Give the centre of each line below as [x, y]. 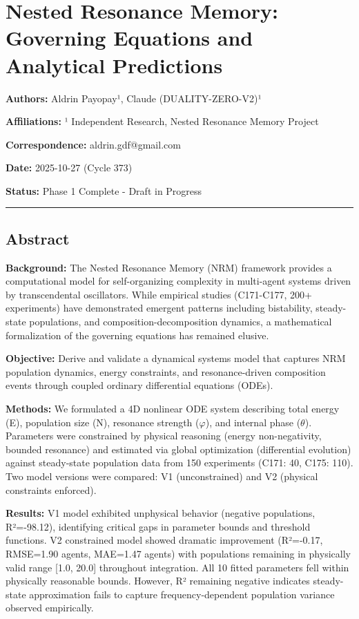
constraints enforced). [51, 489]
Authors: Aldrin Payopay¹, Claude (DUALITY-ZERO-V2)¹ [134, 98]
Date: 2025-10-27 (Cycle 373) [69, 168]
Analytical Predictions [114, 65]
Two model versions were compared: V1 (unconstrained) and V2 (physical [162, 476]
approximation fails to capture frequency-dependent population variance [182, 594]
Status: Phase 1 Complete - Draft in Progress [104, 190]
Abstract [38, 238]
